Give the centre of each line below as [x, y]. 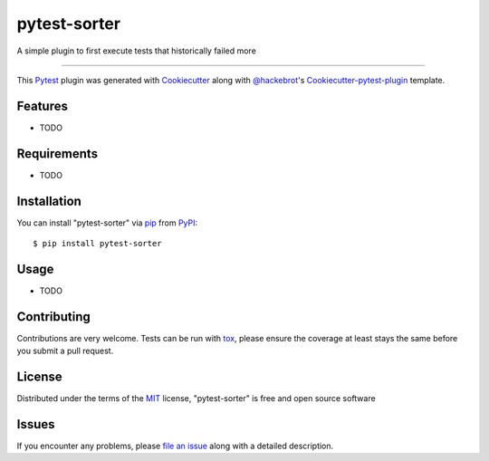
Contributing [53, 317]
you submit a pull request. [65, 351]
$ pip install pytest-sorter [97, 244]
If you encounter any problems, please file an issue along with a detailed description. [175, 446]
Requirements [58, 154]
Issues [36, 424]
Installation [49, 201]
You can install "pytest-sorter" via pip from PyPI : [107, 223]
